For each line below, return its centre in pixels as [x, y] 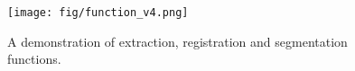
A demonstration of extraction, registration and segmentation [177, 41]
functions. [34, 59]
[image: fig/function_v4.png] [98, 13]
